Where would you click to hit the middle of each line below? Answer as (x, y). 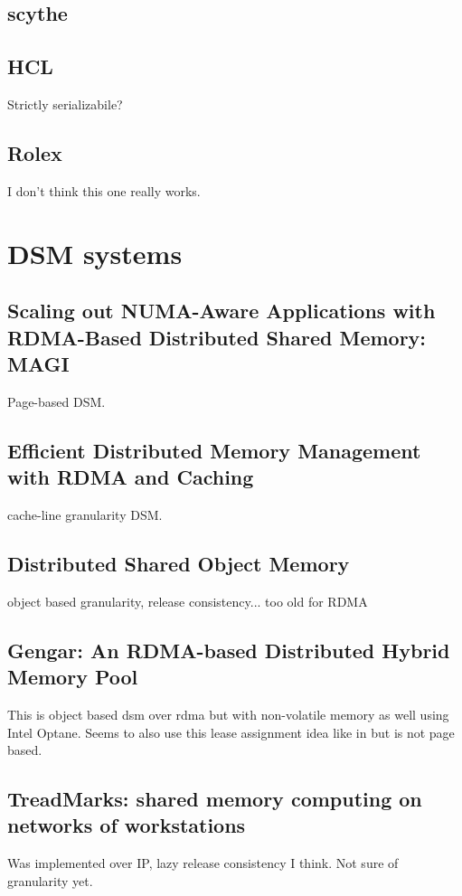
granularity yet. (50, 880)
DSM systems (95, 253)
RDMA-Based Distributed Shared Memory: (217, 337)
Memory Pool (73, 677)
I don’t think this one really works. (104, 190)
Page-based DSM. (57, 401)
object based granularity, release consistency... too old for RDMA (188, 601)
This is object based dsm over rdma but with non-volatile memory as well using (228, 714)
